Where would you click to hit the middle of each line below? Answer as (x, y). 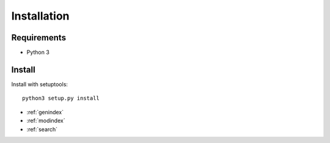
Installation (40, 16)
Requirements (39, 38)
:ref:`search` (42, 129)
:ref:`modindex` (46, 121)
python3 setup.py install (61, 98)
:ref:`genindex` (45, 112)
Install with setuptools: (40, 84)
